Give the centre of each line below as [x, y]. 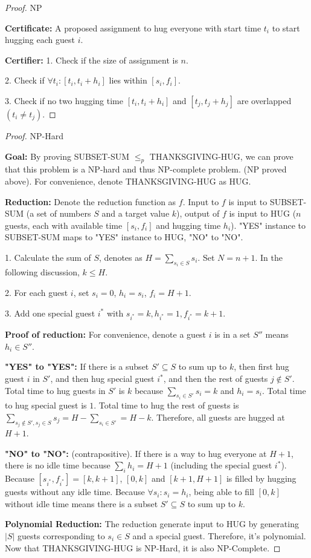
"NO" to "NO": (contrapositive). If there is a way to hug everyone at [136, 453]
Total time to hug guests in [55, 390]
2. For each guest [37, 292]
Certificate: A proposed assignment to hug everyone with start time [133, 28]
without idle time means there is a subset [82, 503]
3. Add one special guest [50, 313]
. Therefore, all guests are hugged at [218, 417]
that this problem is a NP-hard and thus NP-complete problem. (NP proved [146, 169]
